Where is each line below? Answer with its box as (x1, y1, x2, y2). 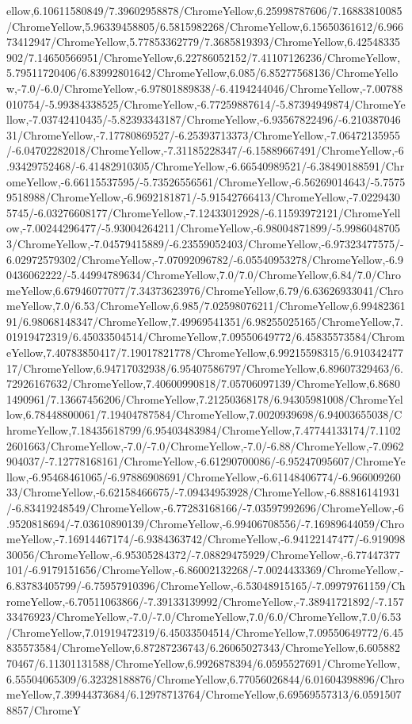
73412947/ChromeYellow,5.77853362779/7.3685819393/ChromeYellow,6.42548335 (6, 33, 401, 50)
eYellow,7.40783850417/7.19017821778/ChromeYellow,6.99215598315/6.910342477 (6, 344, 403, 361)
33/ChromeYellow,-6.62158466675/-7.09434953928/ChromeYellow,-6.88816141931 (6, 484, 401, 500)
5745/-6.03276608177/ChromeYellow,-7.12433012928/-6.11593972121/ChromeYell (6, 204, 401, 220)
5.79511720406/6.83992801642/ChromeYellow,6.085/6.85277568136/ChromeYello (6, 64, 399, 81)
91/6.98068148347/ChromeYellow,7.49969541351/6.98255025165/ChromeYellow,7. (6, 312, 403, 329)
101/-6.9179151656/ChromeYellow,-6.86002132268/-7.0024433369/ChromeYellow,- (6, 561, 404, 578)
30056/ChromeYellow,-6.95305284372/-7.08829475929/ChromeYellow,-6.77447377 (6, 546, 401, 562)
